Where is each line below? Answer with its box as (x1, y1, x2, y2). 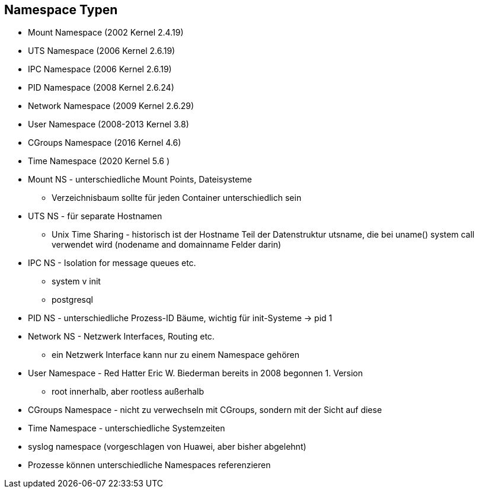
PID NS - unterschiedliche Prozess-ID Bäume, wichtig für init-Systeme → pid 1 (28, 313, 333, 324)
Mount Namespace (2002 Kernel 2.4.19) (28, 27, 184, 38)
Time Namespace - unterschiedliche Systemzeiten (28, 423, 225, 434)
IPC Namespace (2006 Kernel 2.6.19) (28, 64, 172, 75)
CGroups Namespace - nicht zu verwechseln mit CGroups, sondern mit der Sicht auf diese (28, 405, 382, 415)
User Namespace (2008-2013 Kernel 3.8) (28, 119, 189, 130)
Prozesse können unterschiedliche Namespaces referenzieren (28, 460, 271, 470)
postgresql (52, 294, 93, 305)
